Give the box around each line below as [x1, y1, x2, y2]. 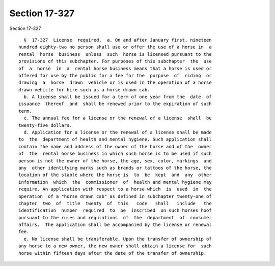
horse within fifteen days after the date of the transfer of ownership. [18, 250, 207, 256]
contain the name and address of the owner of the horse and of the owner [18, 144, 212, 149]
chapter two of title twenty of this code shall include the [18, 201, 212, 206]
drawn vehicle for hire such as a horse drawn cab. [18, 87, 150, 92]
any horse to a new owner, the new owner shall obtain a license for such [18, 243, 212, 249]
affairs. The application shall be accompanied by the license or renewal [18, 222, 212, 228]
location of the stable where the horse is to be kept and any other [18, 172, 212, 178]
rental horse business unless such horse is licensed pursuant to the [18, 51, 212, 57]
